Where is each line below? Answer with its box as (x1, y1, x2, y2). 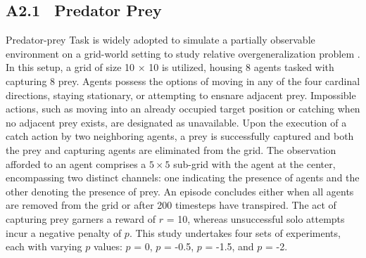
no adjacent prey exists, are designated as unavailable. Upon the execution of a (6, 115, 347, 129)
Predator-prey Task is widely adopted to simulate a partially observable (6, 32, 315, 47)
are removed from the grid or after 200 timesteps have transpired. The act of (6, 198, 336, 212)
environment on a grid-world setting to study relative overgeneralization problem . (6, 46, 360, 60)
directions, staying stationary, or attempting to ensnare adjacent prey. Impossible (6, 87, 356, 102)
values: (93, 239, 122, 254)
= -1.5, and (205, 239, 254, 254)
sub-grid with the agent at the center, (173, 156, 336, 171)
